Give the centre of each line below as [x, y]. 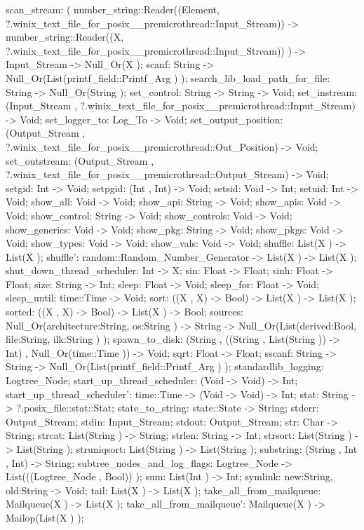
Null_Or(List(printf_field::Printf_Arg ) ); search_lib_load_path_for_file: [168, 77]
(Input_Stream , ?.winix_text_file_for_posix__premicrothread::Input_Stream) [181, 106]
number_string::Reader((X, [65, 37]
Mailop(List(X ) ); [45, 517]
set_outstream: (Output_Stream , [80, 160]
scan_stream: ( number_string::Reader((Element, [113, 9]
